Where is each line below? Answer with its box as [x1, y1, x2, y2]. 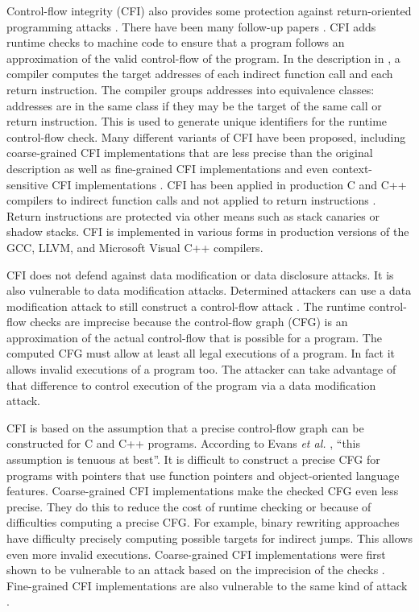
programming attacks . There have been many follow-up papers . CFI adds [6, 18, 376, 35]
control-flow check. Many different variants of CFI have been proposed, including [6, 128, 406, 145]
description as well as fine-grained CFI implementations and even [6, 159, 329, 176]
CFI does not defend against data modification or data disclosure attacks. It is [6, 266, 394, 283]
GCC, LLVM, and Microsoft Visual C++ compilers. [6, 238, 263, 255]
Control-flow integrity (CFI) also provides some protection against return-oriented [6, 2, 412, 19]
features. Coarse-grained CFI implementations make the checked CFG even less [6, 482, 399, 499]
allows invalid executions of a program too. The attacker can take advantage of [6, 361, 396, 378]
